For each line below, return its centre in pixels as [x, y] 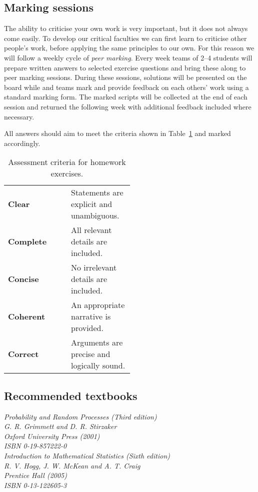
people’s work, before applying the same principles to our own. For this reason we [129, 48]
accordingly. [22, 143]
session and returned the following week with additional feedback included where [128, 106]
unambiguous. [95, 215]
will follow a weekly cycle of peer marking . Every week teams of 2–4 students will [128, 57]
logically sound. [98, 365]
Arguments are [97, 342]
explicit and [92, 204]
